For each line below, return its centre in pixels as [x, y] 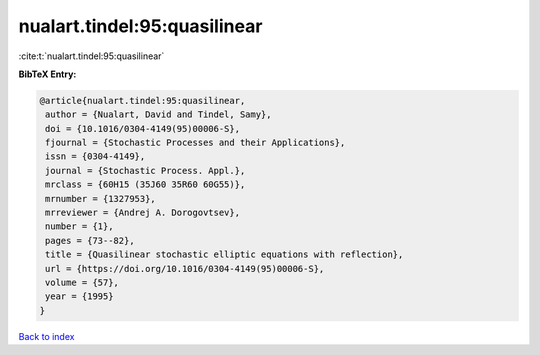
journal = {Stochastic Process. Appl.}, [145, 170]
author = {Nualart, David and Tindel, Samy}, [158, 114]
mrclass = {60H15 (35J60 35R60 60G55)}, [145, 184]
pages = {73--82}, [90, 240]
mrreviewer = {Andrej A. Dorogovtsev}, [142, 213]
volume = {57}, [82, 282]
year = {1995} [79, 296]
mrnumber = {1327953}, [101, 198]
